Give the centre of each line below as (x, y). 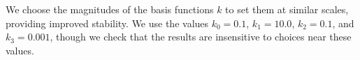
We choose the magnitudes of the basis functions (110, 9)
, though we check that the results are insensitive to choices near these (201, 37)
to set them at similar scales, (287, 9)
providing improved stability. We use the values (107, 23)
